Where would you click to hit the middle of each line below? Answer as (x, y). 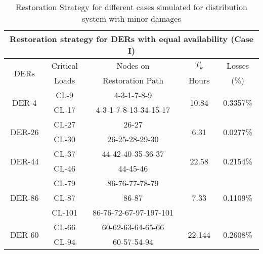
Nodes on (133, 66)
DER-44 (25, 161)
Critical (64, 66)
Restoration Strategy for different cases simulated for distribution (131, 7)
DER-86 (25, 198)
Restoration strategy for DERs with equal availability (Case (131, 39)
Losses (238, 66)
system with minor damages (131, 18)
